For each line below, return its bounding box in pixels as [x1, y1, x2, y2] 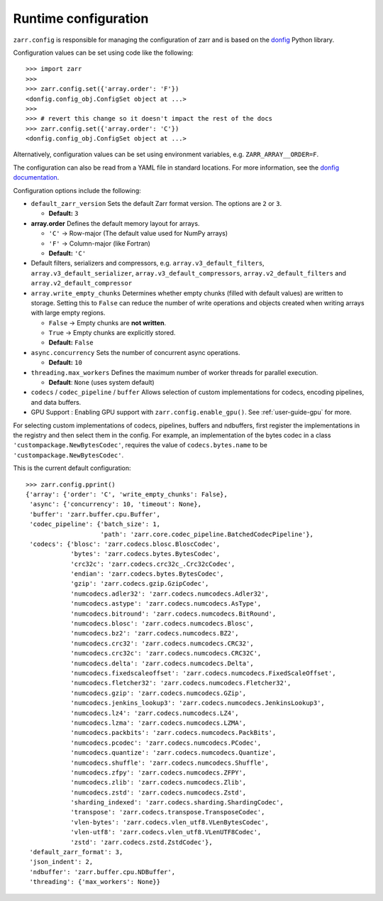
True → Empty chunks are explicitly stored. [48, 329, 176, 337]
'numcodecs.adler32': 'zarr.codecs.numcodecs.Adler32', [70, 589, 269, 598]
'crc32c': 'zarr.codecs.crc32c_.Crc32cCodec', [70, 559, 235, 568]
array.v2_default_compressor [30, 279, 133, 288]
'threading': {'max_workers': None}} [29, 878, 161, 886]
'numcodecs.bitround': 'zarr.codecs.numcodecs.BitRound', [70, 609, 277, 618]
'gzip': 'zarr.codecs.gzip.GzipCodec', [70, 579, 209, 588]
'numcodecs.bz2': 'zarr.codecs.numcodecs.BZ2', [70, 629, 239, 638]
